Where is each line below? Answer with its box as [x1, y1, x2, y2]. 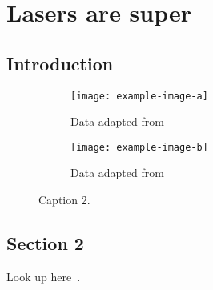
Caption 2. [38, 191, 90, 208]
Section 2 [6, 231, 84, 256]
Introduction [6, 50, 114, 75]
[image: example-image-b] [70, 141, 208, 153]
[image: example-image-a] [70, 90, 208, 102]
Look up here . [6, 268, 81, 284]
